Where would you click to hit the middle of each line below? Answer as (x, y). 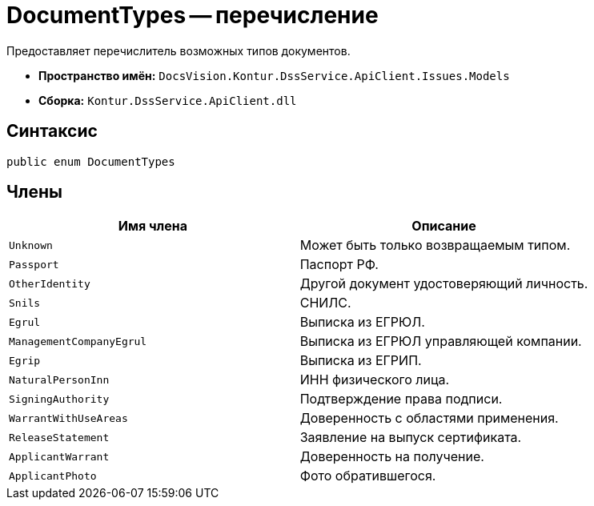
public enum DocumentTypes (91, 161)
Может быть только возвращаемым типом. (435, 245)
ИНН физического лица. (375, 380)
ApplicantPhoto (53, 476)
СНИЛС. (325, 303)
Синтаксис (52, 131)
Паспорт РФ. (339, 265)
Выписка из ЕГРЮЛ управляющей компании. (441, 341)
